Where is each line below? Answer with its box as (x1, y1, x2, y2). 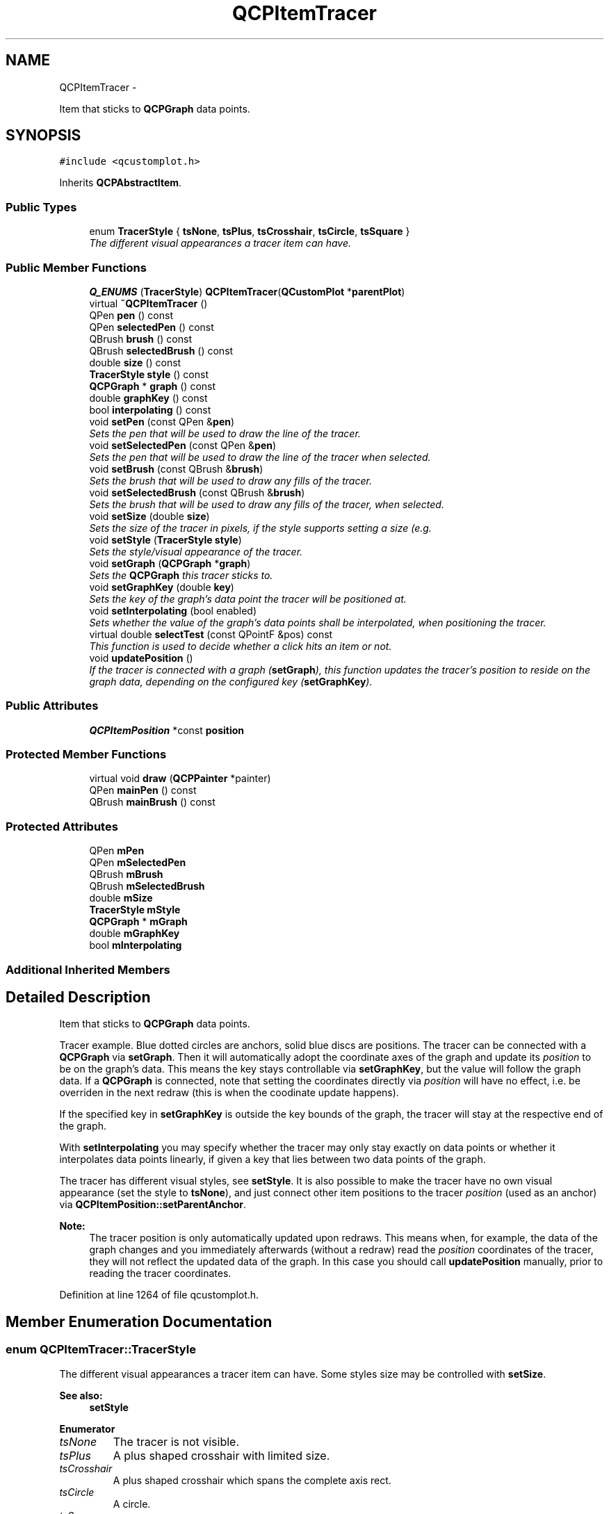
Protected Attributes (6, 819, 118, 833)
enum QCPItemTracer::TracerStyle (6, 1342, 196, 1357)
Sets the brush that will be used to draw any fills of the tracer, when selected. (89, 498, 444, 510)
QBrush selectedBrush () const (89, 344, 234, 357)
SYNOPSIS (6, 127, 81, 145)
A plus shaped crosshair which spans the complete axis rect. (113, 1474, 391, 1486)
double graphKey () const (89, 391, 208, 404)
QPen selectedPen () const (89, 320, 214, 333)
